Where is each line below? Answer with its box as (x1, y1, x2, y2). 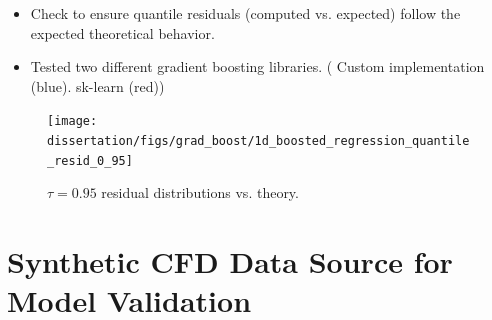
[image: (47, 114, 98, 129)
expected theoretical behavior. (30, 22, 215, 43)
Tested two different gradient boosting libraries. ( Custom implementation (30, 56, 485, 77)
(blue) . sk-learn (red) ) (30, 75, 165, 96)
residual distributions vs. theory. (101, 182, 299, 203)
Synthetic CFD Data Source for (7, 241, 453, 282)
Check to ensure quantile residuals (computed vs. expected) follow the (30, 3, 461, 23)
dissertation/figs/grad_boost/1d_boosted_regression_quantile (47, 134, 470, 149)
